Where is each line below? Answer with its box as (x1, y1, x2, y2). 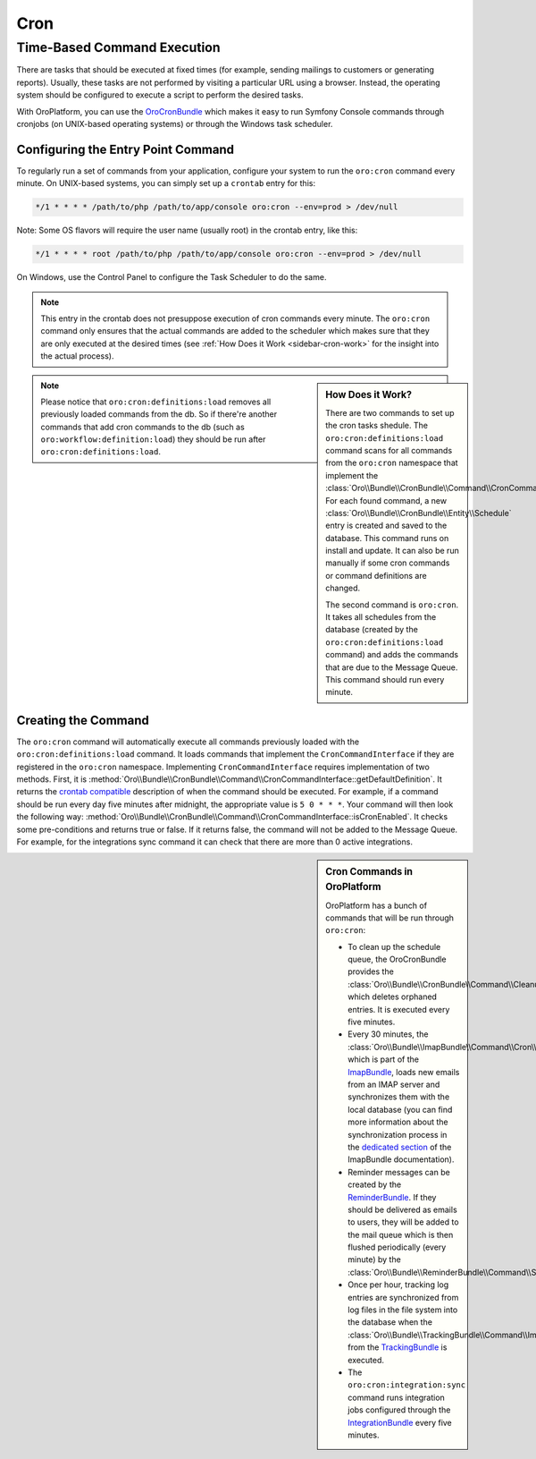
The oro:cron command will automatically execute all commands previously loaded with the (16, 736, 360, 747)
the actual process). (40, 351, 114, 361)
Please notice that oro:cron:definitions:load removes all (40, 396, 272, 407)
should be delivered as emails (348, 1204, 457, 1215)
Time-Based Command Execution (16, 39, 221, 55)
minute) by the (348, 1254, 401, 1265)
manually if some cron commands (325, 557, 450, 568)
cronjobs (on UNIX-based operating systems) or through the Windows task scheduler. (16, 118, 333, 129)
